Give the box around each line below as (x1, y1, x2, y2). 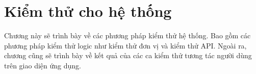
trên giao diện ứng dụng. (4, 60, 81, 70)
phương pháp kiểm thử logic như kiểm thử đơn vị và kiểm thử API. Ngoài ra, (4, 40, 247, 51)
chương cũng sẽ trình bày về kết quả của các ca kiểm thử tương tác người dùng (4, 50, 252, 61)
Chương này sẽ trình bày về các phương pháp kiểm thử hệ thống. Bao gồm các (4, 30, 251, 41)
